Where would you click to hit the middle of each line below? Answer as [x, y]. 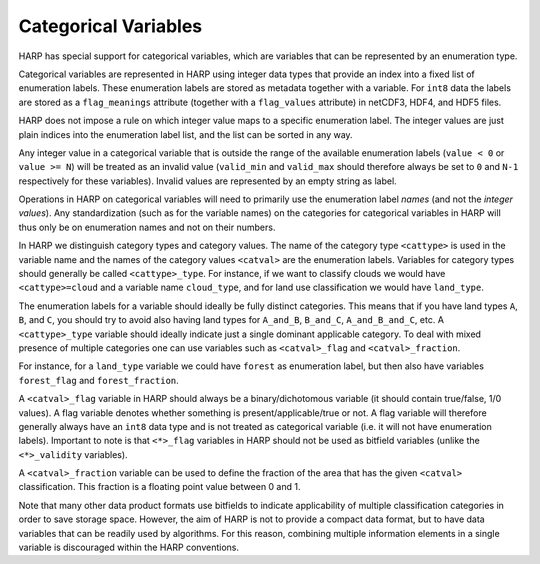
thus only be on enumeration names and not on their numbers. [147, 227]
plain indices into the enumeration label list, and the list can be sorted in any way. [186, 134]
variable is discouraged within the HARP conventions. [129, 547]
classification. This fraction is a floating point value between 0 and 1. [159, 487]
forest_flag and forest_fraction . [98, 380]
